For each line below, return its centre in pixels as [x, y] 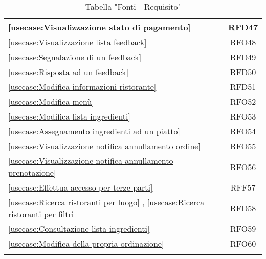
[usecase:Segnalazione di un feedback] [75, 57]
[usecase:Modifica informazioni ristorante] [82, 87]
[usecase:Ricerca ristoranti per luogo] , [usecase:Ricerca [106, 202]
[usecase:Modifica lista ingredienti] [69, 116]
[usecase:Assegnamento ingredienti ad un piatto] [94, 131]
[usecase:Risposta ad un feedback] [69, 72]
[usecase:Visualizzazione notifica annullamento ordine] [104, 146]
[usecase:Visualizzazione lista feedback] [77, 42]
